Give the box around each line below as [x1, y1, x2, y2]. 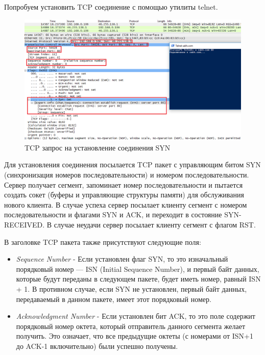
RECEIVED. [4, 219, 45, 230]
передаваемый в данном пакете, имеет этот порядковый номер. [16, 293, 211, 304]
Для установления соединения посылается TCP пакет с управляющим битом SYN [4, 159, 261, 170]
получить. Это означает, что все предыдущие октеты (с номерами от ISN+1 [16, 331, 253, 341]
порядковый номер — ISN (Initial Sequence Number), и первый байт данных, [16, 263, 259, 274]
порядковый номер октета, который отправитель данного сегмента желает [16, 320, 246, 331]
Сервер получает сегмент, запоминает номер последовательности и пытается [4, 179, 243, 190]
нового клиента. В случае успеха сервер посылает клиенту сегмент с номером [4, 199, 247, 210]
